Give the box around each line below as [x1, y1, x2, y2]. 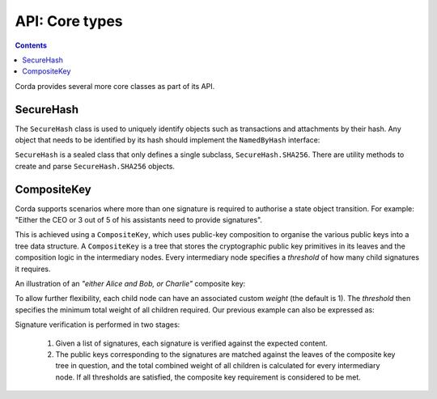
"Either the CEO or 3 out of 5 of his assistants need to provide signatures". [15, 215, 263, 225]
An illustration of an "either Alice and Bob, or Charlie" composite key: [15, 279, 246, 289]
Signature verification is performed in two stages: [15, 320, 180, 329]
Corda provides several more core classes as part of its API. [15, 81, 215, 91]
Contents [15, 40, 48, 50]
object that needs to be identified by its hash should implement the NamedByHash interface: [15, 135, 320, 145]
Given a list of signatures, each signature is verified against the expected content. [55, 338, 328, 348]
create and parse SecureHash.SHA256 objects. [15, 161, 176, 171]
